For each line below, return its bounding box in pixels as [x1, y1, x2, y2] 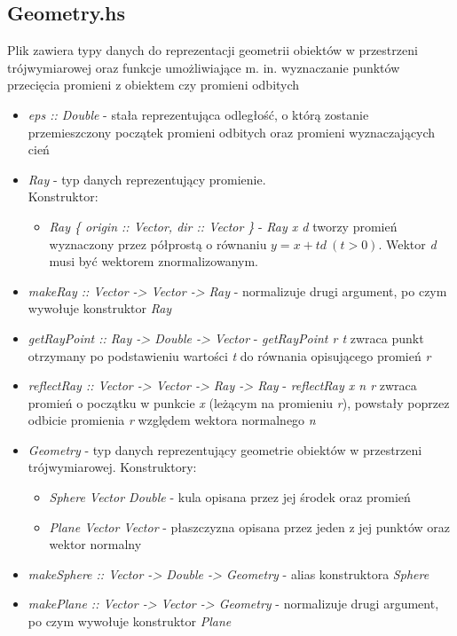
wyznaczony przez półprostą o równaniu [49, 234, 267, 253]
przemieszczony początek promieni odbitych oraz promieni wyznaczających [28, 122, 436, 141]
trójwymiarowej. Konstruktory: [28, 458, 197, 476]
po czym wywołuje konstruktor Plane [28, 612, 232, 631]
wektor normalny [49, 535, 142, 554]
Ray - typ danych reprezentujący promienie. [28, 169, 266, 188]
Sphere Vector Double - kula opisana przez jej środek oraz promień [49, 488, 411, 506]
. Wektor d [378, 234, 437, 253]
